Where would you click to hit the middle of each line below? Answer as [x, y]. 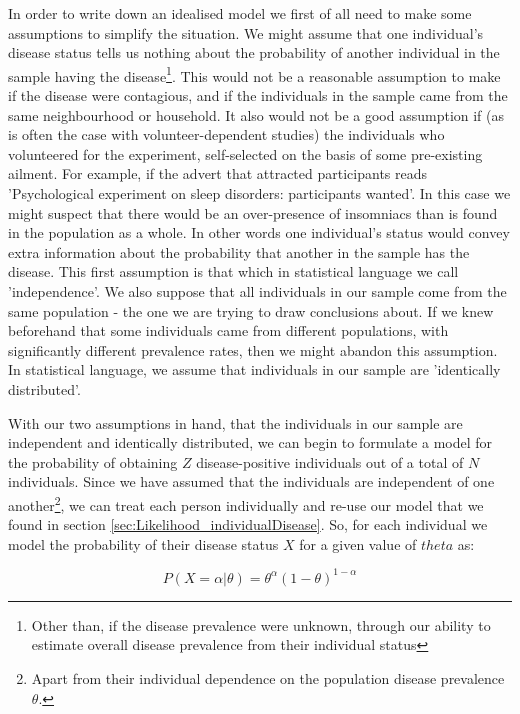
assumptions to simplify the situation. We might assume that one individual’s [246, 32]
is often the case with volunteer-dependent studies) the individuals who [226, 134]
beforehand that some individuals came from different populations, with [228, 330]
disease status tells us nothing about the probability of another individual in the [254, 52]
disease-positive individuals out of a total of [330, 461]
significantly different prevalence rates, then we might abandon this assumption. [253, 349]
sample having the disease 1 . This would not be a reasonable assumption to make [254, 74]
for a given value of [358, 543]
